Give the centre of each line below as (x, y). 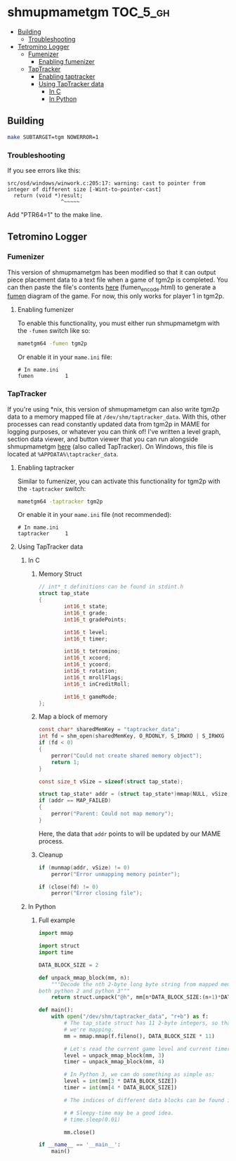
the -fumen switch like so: (54, 331)
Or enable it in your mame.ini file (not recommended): (94, 515)
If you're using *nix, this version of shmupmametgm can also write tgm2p (113, 409)
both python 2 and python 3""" (84, 991)
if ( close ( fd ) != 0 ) (68, 887)
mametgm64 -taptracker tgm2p (60, 501)
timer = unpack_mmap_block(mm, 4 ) (114, 1062)
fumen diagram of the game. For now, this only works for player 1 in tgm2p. (116, 296)
